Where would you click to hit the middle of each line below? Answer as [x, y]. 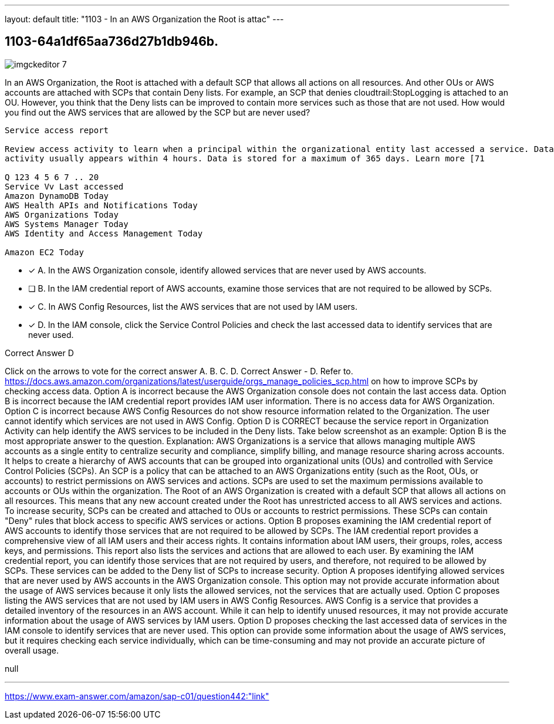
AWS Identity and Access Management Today [104, 233]
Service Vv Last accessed [64, 186]
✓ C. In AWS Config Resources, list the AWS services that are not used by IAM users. [193, 306]
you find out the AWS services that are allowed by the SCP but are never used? [158, 112]
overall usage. [32, 650]
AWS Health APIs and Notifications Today [101, 205]
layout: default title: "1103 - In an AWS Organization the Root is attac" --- [144, 19]
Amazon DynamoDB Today [57, 196]
